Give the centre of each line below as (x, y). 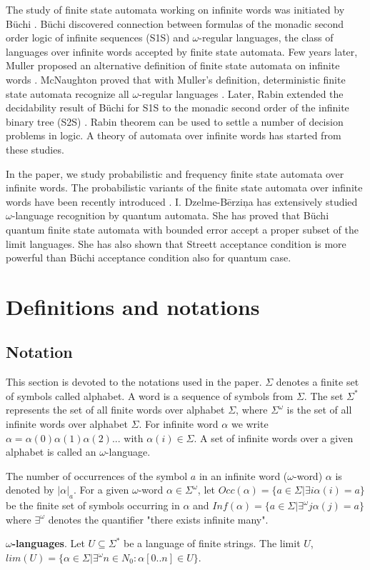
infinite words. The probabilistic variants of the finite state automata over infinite (184, 187)
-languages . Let (48, 543)
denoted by (30, 490)
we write (250, 424)
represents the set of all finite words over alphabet (115, 410)
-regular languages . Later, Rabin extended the (241, 93)
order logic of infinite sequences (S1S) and (97, 37)
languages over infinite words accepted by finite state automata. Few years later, (182, 51)
